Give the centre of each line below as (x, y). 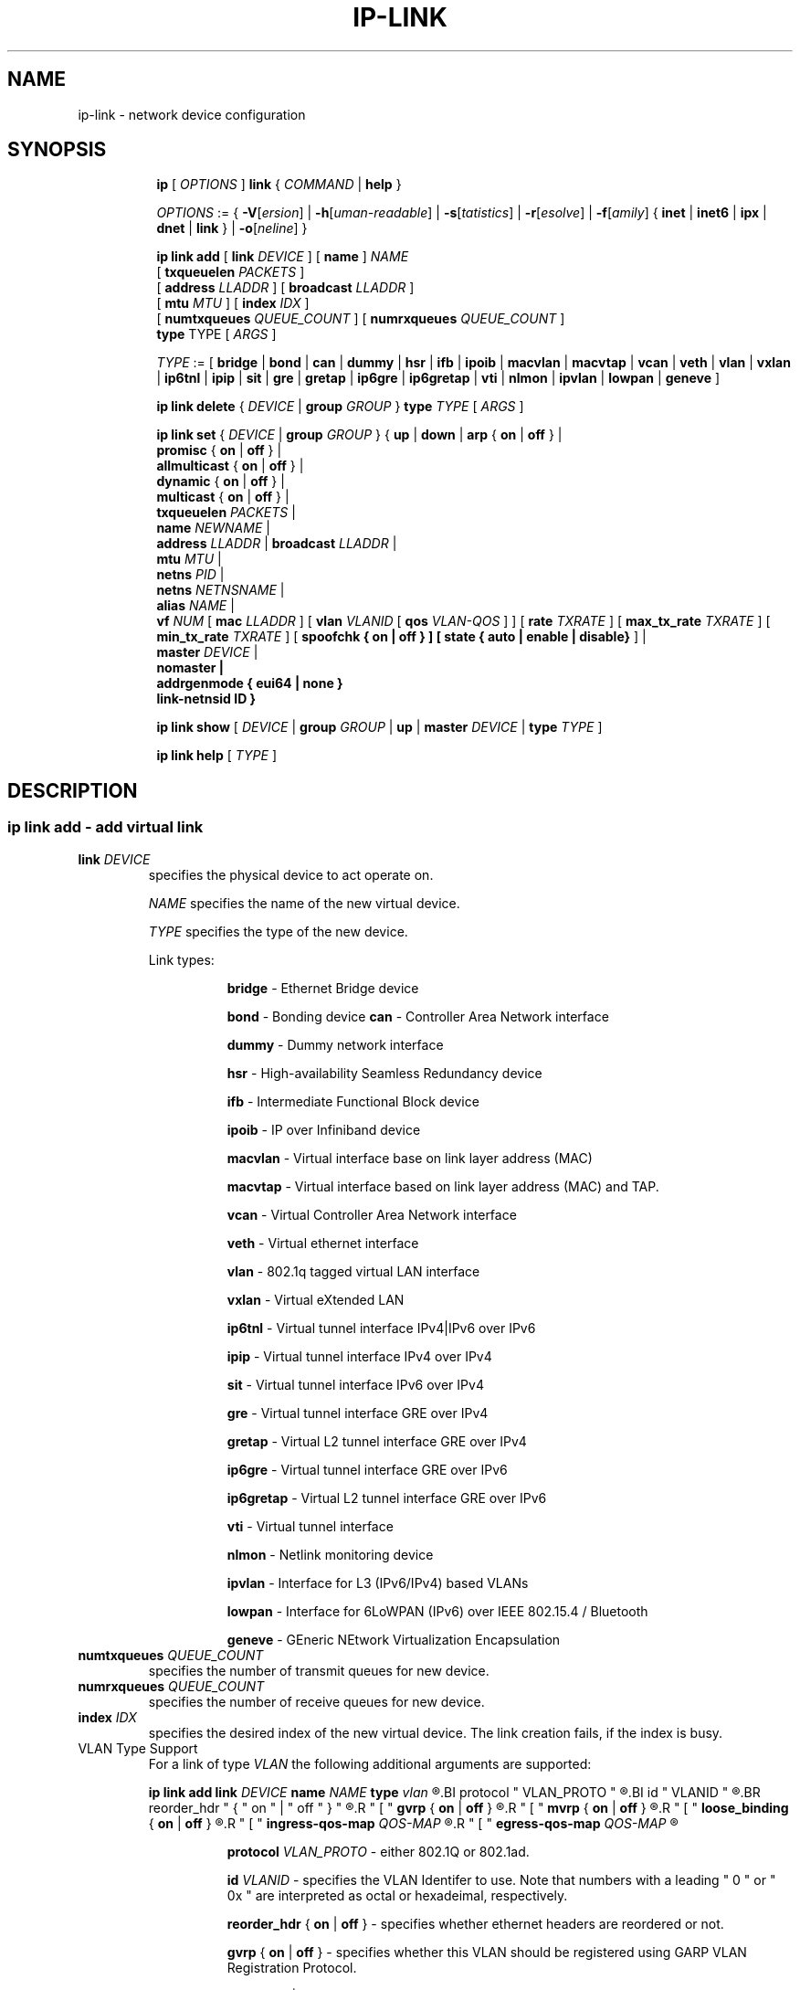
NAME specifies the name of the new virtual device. (304, 903)
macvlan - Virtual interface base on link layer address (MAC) (410, 1158)
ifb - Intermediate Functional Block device (353, 1101)
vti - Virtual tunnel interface (310, 1526)
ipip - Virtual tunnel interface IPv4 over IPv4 (359, 1356)
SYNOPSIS (57, 150)
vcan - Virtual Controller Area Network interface (372, 1214)
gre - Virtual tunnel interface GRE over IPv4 (358, 1413)
